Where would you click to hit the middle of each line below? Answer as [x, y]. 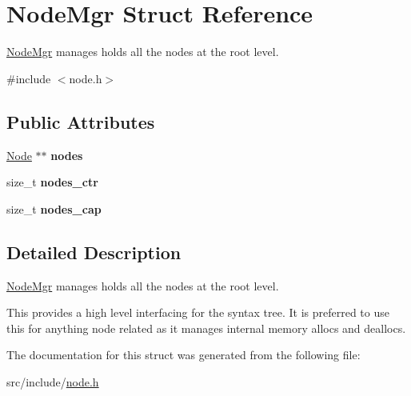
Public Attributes [81, 121]
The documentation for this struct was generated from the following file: [184, 355]
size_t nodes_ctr [52, 182]
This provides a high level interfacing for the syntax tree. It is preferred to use [198, 312]
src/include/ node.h [53, 381]
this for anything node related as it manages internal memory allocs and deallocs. [206, 328]
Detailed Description [94, 252]
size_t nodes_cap [54, 208]
